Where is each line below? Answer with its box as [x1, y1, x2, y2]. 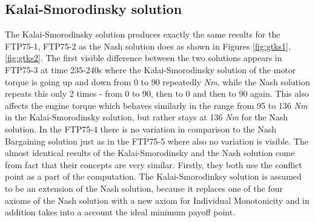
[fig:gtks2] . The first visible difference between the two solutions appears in [5, 51, 282, 64]
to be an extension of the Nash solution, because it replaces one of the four [5, 181, 283, 194]
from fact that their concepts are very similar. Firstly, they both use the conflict [5, 158, 302, 171]
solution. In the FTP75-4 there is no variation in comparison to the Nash [5, 122, 277, 135]
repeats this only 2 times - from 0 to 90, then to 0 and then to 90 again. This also [5, 87, 309, 100]
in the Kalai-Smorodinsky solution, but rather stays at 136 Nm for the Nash [5, 111, 288, 123]
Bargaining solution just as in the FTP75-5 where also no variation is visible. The [5, 134, 308, 147]
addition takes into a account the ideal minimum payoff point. [5, 206, 236, 218]
